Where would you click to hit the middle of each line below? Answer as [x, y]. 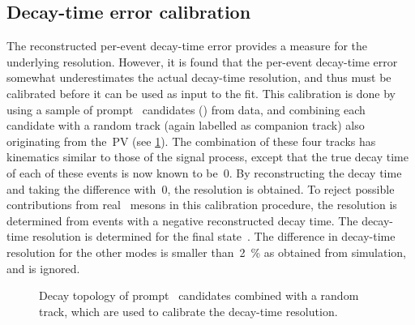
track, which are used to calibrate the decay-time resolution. [188, 311]
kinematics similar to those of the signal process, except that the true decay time [207, 157]
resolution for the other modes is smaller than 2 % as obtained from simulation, [206, 252]
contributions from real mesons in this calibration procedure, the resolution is [202, 205]
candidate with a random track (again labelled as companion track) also [186, 125]
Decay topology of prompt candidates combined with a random [199, 295]
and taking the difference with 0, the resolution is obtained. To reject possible [201, 188]
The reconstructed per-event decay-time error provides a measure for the [187, 46]
